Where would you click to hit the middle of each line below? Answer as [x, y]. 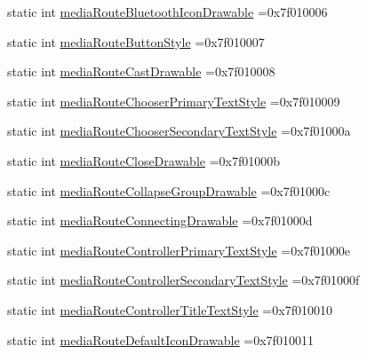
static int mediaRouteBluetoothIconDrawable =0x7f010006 [168, 12]
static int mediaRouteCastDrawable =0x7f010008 [141, 71]
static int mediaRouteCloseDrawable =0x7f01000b [144, 160]
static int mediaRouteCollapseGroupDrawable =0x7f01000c [169, 190]
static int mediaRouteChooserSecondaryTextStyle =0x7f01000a [179, 131]
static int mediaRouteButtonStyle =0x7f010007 [136, 41]
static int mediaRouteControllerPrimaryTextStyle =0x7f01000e [179, 250]
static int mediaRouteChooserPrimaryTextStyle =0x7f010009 [174, 101]
